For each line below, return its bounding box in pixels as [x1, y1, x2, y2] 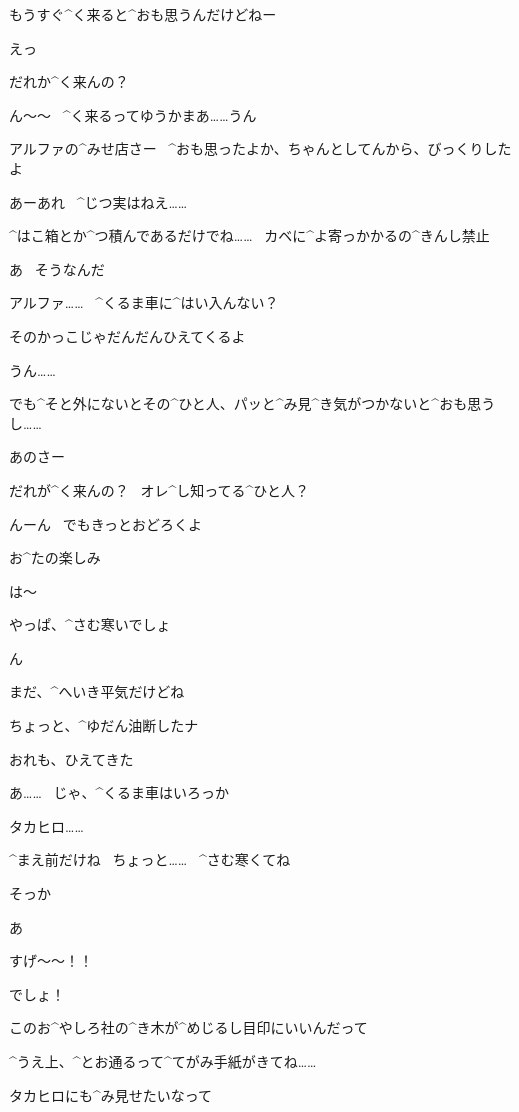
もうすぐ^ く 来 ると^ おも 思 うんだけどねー [9, 4, 277, 24]
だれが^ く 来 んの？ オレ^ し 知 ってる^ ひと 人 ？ [9, 479, 309, 500]
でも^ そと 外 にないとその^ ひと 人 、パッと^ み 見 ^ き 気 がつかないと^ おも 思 [9, 393, 482, 414]
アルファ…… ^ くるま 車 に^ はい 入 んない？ [9, 292, 279, 313]
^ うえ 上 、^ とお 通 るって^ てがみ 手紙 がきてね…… [9, 1051, 317, 1071]
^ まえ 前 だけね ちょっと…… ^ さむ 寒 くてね [9, 849, 291, 870]
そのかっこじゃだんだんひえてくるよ [9, 325, 246, 346]
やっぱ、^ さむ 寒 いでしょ [9, 614, 171, 635]
